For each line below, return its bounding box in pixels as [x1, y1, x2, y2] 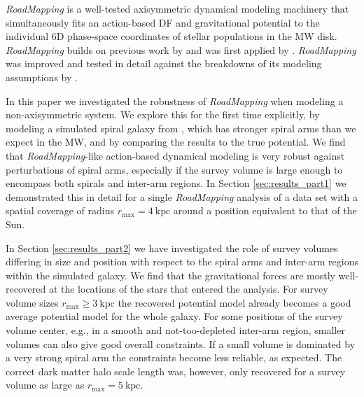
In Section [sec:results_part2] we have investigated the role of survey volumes [6, 240, 338, 255]
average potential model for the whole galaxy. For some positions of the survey [6, 309, 343, 323]
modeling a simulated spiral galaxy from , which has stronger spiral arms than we [6, 120, 356, 135]
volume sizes [6, 295, 59, 309]
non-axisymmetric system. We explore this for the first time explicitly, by [6, 107, 320, 122]
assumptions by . [6, 69, 78, 84]
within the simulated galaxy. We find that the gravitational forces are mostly [6, 267, 335, 282]
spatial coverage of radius [6, 203, 115, 218]
